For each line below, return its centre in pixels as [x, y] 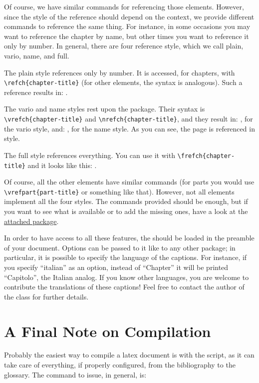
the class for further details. [46, 296]
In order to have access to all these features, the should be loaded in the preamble [129, 238]
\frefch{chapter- [206, 156]
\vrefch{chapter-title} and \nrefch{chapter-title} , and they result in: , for [129, 118]
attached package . [31, 221]
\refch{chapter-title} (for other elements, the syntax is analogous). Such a [123, 82]
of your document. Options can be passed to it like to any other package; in [120, 247]
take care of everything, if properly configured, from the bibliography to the [120, 365]
